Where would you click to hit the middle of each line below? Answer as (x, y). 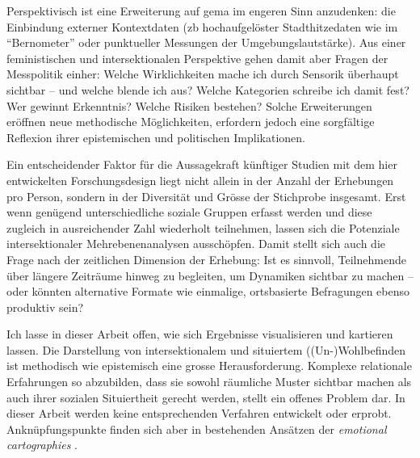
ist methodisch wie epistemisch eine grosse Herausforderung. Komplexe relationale (209, 366)
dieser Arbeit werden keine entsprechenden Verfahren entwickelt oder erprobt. (199, 413)
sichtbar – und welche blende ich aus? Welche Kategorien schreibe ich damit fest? (208, 89)
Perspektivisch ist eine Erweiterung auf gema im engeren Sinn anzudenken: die (201, 11)
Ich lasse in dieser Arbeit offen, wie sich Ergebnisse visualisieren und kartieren (200, 334)
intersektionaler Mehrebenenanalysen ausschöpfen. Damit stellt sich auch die (196, 244)
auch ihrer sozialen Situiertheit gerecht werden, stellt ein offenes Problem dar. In (206, 397)
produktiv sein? (45, 307)
